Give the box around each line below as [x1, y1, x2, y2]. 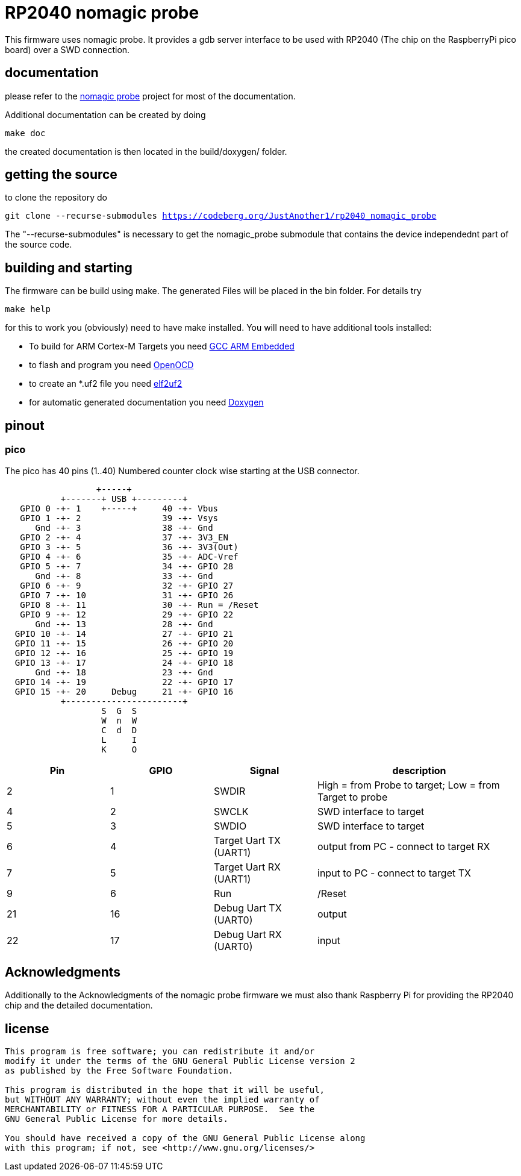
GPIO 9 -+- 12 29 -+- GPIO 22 [20, 609, 234, 619]
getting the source [5, 167, 117, 183]
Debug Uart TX [214, 901, 282, 914]
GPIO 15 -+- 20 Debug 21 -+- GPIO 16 [14, 686, 234, 696]
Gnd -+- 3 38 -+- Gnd [35, 522, 213, 533]
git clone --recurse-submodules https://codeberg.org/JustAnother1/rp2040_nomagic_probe [5, 211, 437, 221]
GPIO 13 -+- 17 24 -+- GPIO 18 [14, 657, 234, 668]
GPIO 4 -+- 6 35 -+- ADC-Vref [20, 551, 239, 561]
